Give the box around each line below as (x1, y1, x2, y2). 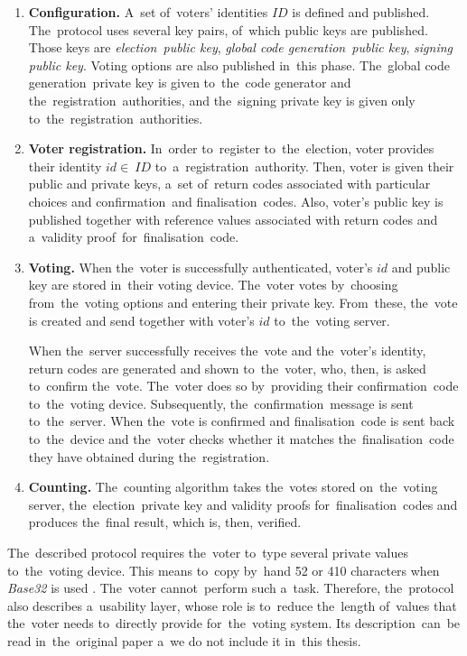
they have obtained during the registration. (28, 447, 270, 466)
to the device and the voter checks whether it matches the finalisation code (28, 430, 454, 448)
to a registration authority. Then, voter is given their (154, 156, 454, 175)
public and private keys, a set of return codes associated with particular (28, 174, 431, 193)
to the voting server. (274, 310, 390, 329)
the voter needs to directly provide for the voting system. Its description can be (7, 614, 461, 633)
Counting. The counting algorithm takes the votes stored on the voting (28, 477, 438, 496)
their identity (28, 156, 102, 175)
